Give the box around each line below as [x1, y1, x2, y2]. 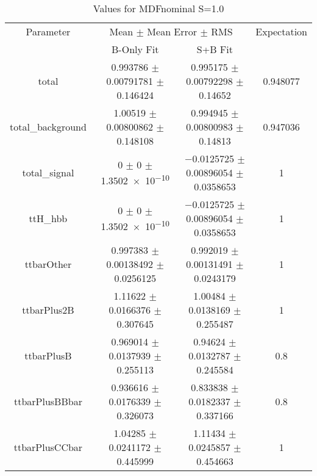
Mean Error [147, 24, 198, 38]
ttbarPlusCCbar [13, 440, 83, 454]
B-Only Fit [112, 42, 159, 56]
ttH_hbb [29, 211, 68, 225]
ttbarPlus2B [22, 303, 74, 317]
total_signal [22, 165, 74, 179]
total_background [10, 120, 87, 134]
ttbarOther [24, 257, 72, 271]
